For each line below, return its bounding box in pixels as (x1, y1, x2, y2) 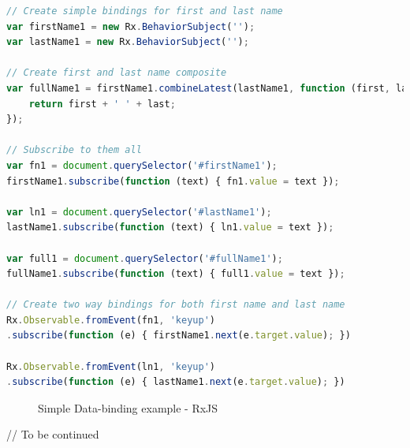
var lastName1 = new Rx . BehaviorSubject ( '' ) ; (6, 36, 249, 48)
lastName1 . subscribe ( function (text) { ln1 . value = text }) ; (6, 222, 334, 233)
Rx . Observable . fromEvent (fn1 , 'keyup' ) (6, 314, 215, 326)
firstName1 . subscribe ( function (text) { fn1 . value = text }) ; (6, 175, 340, 187)
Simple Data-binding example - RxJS (38, 399, 218, 416)
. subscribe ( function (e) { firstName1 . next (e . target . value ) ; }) (6, 330, 351, 342)
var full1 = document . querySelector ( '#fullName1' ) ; (6, 252, 283, 264)
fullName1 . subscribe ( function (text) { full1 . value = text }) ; (6, 268, 345, 280)
